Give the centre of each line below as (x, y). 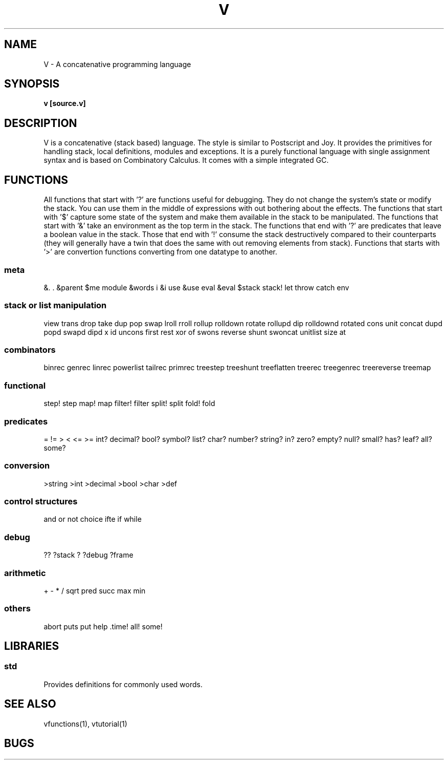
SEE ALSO (30, 704)
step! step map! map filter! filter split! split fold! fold (129, 404)
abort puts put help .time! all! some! (103, 626)
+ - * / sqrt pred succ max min (95, 590)
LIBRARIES (32, 646)
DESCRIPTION (41, 123)
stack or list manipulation (55, 305)
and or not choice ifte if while (93, 519)
